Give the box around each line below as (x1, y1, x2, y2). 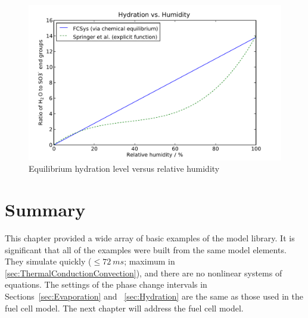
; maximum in (124, 255, 175, 267)
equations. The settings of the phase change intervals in (5, 278, 207, 291)
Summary (5, 197, 86, 222)
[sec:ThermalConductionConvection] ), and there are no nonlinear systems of (5, 266, 282, 279)
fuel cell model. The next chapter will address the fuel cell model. (5, 301, 244, 314)
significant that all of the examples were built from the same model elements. (5, 243, 287, 256)
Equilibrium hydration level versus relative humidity (29, 162, 220, 175)
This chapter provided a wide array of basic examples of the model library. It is (5, 232, 295, 244)
